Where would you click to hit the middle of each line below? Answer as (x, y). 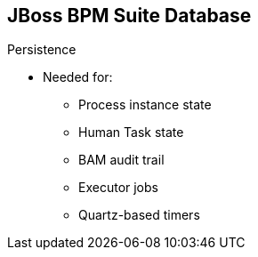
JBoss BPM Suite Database (129, 16)
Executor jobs (118, 188)
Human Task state (131, 133)
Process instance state (145, 105)
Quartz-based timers (139, 215)
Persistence (42, 50)
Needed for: (78, 77)
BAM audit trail (121, 160)
